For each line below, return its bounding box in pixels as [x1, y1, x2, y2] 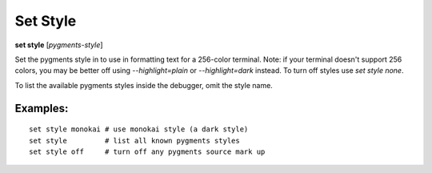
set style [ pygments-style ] [14, 40, 103, 50]
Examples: [14, 101, 69, 115]
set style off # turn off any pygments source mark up [29, 147, 266, 156]
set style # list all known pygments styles [29, 136, 240, 145]
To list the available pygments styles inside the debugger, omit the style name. [14, 80, 274, 90]
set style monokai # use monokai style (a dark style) [29, 125, 249, 134]
